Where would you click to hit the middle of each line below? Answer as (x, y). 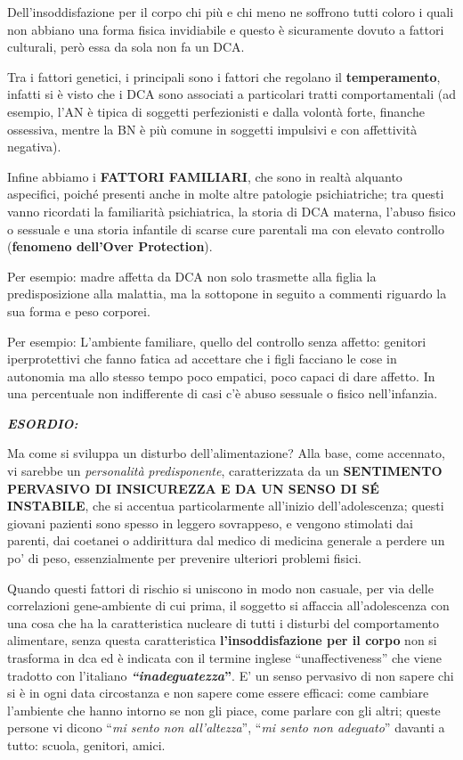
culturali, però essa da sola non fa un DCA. (126, 47)
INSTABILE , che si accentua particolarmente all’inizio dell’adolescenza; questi (226, 506)
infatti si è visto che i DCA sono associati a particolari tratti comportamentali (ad (231, 94)
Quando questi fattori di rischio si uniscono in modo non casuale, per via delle (220, 588)
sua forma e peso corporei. (79, 311)
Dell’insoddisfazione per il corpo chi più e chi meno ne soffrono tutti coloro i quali (231, 12)
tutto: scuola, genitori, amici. (86, 744)
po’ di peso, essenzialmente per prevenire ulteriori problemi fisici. (184, 558)
